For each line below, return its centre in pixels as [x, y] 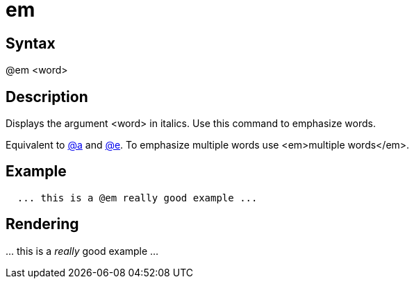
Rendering [42, 224]
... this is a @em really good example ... [137, 198]
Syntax [31, 43]
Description [47, 97]
